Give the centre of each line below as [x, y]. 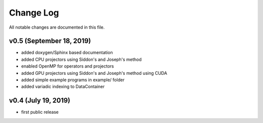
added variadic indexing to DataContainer [63, 87]
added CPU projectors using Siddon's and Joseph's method [81, 59]
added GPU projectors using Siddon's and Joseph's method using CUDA [94, 73]
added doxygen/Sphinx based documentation [67, 53]
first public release [40, 112]
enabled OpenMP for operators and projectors [67, 66]
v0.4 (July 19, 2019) [40, 100]
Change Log [34, 13]
